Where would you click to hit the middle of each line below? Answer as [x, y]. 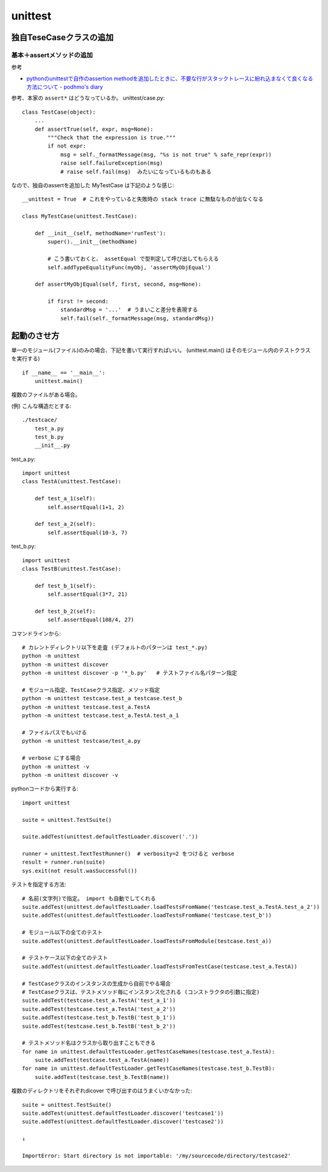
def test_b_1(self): [65, 586]
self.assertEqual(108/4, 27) [91, 620]
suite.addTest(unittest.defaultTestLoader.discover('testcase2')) [123, 1122]
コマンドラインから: [36, 633]
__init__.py [52, 446]
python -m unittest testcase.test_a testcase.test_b [102, 698]
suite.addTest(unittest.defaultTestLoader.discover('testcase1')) [123, 1113]
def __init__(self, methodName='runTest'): [100, 233]
